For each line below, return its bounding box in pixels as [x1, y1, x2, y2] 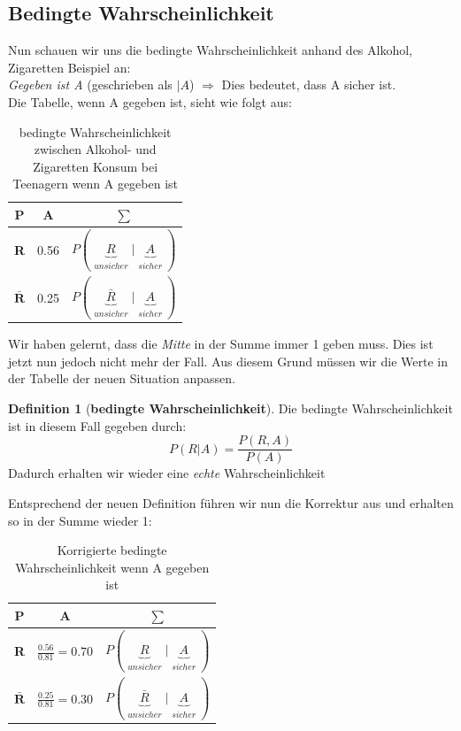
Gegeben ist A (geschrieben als [8, 75, 173, 94]
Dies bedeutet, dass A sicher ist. [221, 75, 396, 94]
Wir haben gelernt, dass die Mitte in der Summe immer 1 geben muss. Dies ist [8, 335, 434, 353]
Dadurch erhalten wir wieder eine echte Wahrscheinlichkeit [8, 464, 326, 482]
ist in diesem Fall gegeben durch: [8, 416, 187, 435]
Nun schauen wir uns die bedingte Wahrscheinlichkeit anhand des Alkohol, [8, 41, 412, 59]
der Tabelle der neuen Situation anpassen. [8, 369, 235, 388]
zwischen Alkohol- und [34, 140, 157, 158]
